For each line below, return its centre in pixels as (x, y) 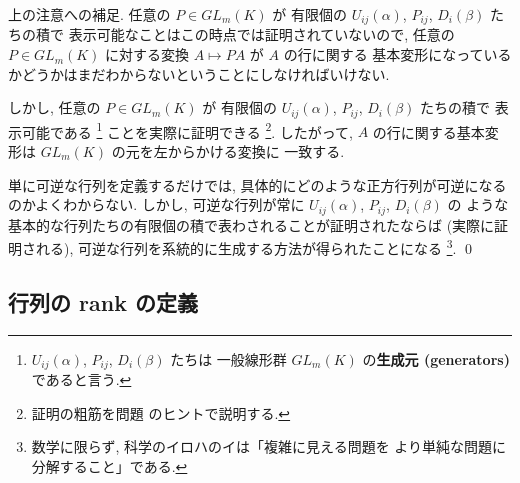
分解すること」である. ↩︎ (109, 465)
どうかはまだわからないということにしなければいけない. (205, 73)
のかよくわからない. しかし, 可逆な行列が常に (156, 204)
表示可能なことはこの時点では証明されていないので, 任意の (261, 34)
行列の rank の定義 (103, 301)
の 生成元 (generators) (436, 358)
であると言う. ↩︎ (81, 379)
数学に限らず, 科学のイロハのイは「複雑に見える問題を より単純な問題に (269, 446)
